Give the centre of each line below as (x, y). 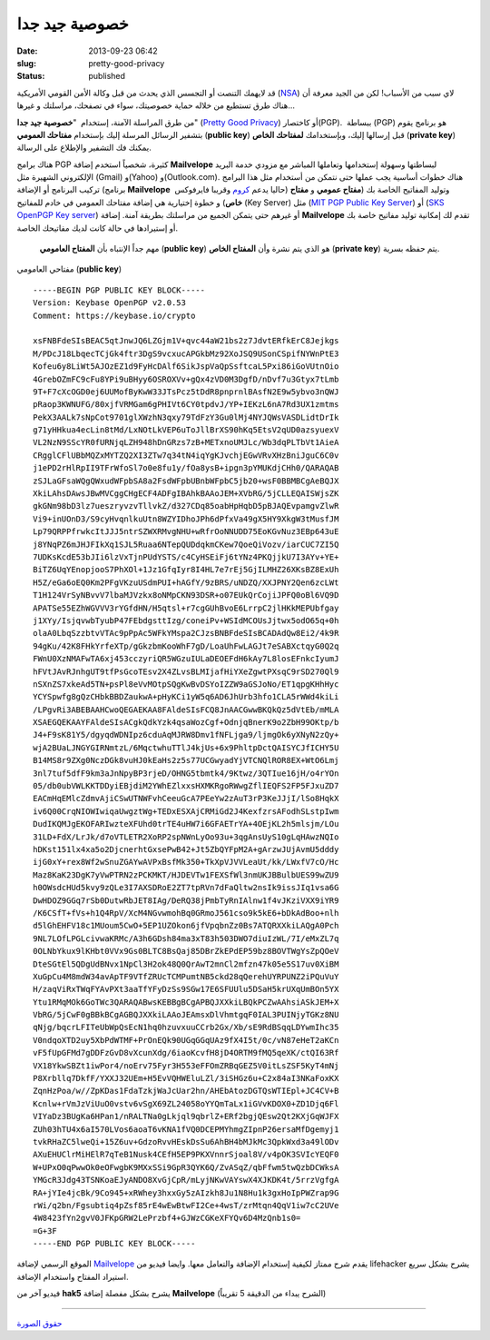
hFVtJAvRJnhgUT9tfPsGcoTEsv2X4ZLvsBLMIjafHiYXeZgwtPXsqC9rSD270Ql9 (186, 671)
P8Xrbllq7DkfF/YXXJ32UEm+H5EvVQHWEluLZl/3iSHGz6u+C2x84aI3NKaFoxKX (186, 1078)
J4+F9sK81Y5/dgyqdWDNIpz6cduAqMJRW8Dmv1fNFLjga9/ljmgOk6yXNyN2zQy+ (186, 735)
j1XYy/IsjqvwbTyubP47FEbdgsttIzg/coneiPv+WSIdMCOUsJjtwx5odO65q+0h (186, 620)
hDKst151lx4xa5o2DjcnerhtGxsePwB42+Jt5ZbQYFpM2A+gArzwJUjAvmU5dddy (186, 849)
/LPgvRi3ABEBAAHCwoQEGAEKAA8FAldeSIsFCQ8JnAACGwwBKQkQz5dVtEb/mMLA (186, 710)
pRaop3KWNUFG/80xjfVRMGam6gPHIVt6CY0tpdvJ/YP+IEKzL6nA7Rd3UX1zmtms (186, 405)
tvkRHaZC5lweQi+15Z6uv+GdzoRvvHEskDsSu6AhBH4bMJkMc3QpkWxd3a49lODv (186, 1141)
